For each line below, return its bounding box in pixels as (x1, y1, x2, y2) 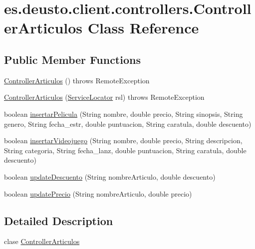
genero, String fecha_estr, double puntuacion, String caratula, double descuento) (4, 118, 252, 129)
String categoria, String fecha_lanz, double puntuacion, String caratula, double (4, 145, 247, 155)
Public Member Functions (4, 51, 141, 67)
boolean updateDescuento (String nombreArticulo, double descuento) (4, 171, 216, 182)
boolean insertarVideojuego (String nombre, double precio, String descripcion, (4, 135, 243, 146)
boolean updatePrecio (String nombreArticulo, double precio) (4, 188, 192, 199)
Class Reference (87, 17, 199, 38)
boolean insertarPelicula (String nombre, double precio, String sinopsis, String (4, 108, 243, 119)
